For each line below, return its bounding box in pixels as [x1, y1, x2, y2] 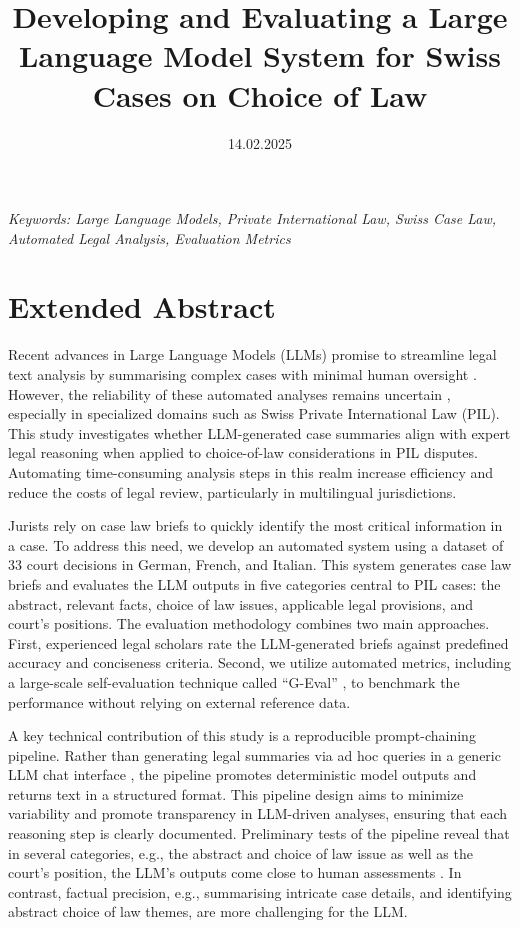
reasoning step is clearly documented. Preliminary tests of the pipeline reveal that [8, 823, 510, 844]
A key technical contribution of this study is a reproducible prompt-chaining [8, 725, 476, 746]
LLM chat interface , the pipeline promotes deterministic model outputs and [8, 764, 477, 785]
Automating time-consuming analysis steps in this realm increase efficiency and [8, 461, 494, 482]
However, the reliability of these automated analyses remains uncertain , [8, 383, 451, 404]
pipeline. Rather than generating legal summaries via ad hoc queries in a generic [8, 744, 501, 765]
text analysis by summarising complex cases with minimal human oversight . [8, 364, 477, 384]
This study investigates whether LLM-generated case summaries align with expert [8, 422, 511, 443]
